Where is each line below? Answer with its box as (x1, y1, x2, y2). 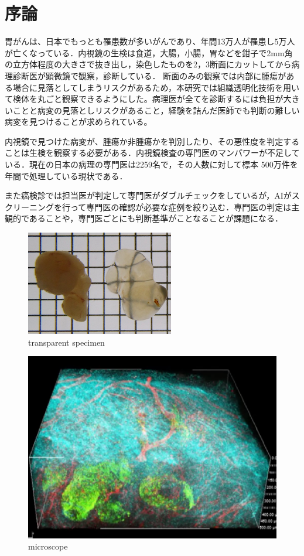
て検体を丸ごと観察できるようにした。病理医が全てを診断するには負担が (5, 93, 283, 105)
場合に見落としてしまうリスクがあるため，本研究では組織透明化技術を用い (12, 81, 299, 93)
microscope (28, 540, 68, 552)
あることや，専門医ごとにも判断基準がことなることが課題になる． (29, 212, 283, 224)
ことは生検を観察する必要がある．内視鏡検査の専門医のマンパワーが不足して (5, 146, 300, 159)
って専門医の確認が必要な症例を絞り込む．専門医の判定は (70, 200, 292, 213)
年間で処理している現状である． (5, 169, 128, 182)
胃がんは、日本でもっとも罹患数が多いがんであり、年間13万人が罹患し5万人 (5, 35, 295, 47)
